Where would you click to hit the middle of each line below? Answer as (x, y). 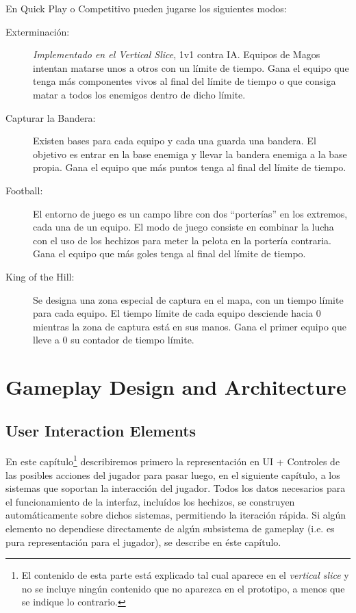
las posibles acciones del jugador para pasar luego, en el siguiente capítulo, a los (173, 474)
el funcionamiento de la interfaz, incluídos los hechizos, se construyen (150, 501)
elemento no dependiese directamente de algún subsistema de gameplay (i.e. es (170, 529)
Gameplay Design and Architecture (176, 387)
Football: (24, 190)
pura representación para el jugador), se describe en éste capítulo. (143, 542)
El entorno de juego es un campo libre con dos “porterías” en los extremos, (190, 213)
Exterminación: (38, 31)
